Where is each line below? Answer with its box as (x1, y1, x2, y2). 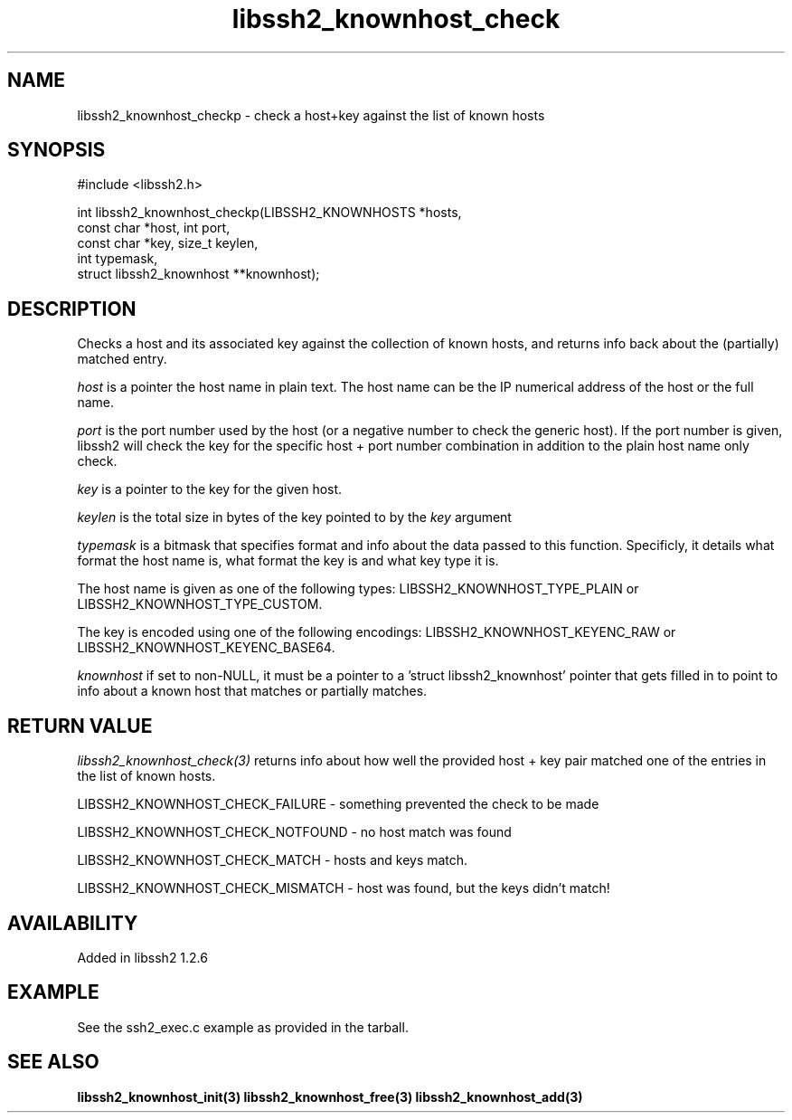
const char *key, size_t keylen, (77, 235, 259, 252)
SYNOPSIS (7, 138, 106, 162)
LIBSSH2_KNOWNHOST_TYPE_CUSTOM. (77, 596, 323, 612)
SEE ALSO (7, 1050, 99, 1074)
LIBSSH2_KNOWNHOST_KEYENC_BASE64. (77, 640, 335, 656)
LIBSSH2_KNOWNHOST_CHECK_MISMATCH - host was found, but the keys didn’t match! (77, 880, 610, 897)
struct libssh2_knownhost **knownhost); (77, 266, 320, 282)
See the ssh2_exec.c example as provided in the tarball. (77, 1019, 409, 1035)
